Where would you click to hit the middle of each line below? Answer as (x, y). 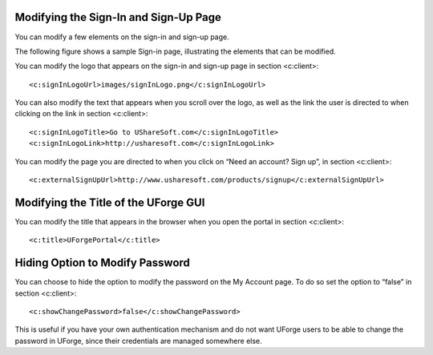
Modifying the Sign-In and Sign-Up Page (118, 17)
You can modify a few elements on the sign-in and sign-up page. (122, 37)
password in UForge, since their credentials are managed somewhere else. (138, 341)
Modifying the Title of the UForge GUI (110, 202)
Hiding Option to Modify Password (102, 263)
